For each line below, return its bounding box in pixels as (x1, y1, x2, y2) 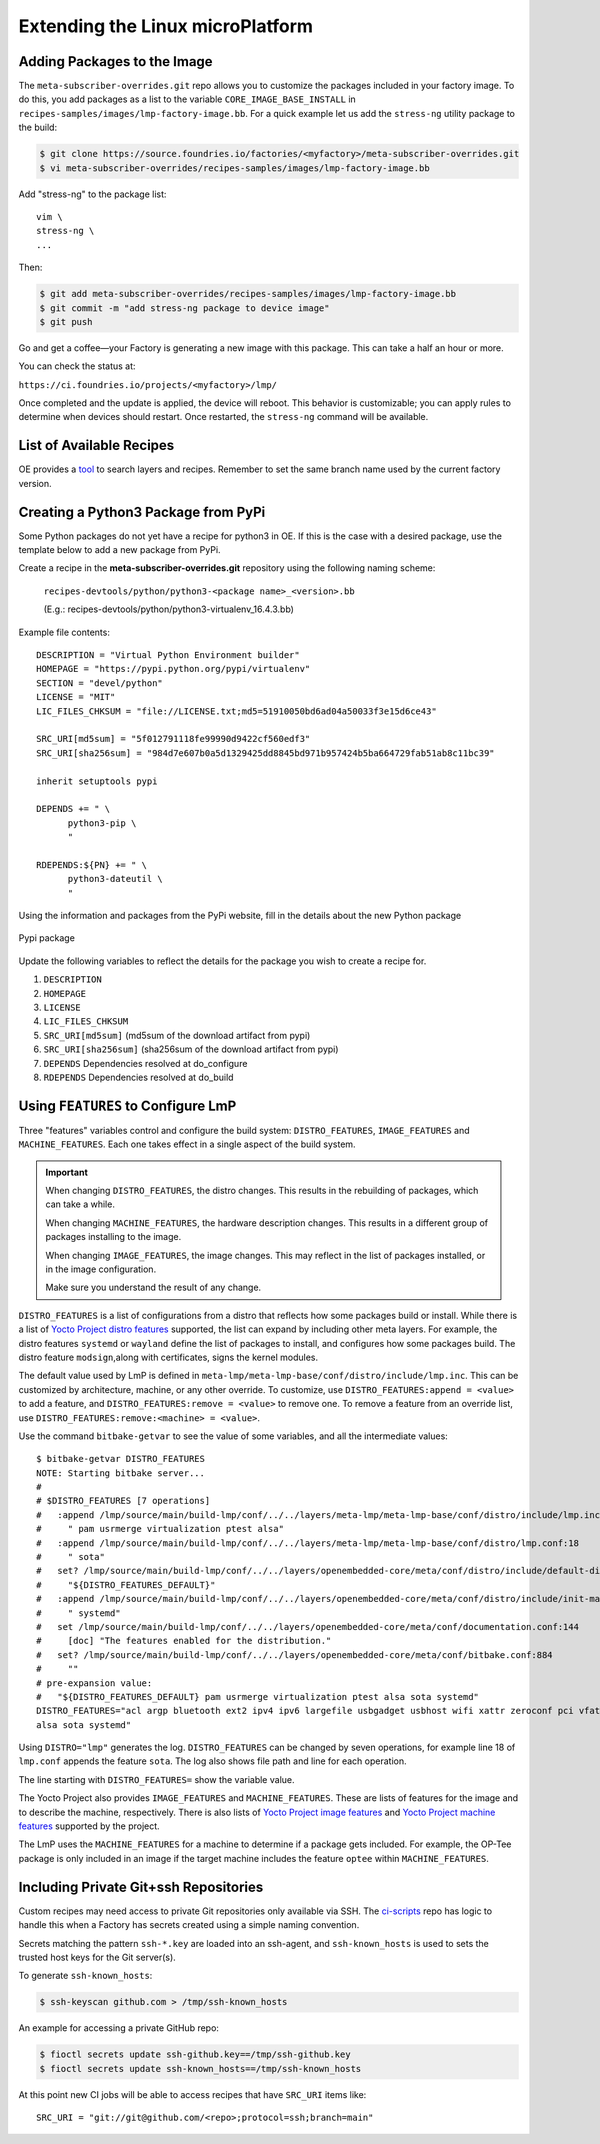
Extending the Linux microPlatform (18, 15, 314, 37)
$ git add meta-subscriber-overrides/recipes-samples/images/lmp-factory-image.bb (39, 288, 457, 300)
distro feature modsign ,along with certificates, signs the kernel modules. (18, 1351, 319, 1363)
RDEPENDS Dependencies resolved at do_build (43, 1071, 234, 1083)
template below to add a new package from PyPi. (18, 544, 221, 556)
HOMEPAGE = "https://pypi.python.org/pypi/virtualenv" (36, 663, 311, 675)
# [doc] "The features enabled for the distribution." (36, 1635, 332, 1647)
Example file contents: (18, 626, 110, 638)
